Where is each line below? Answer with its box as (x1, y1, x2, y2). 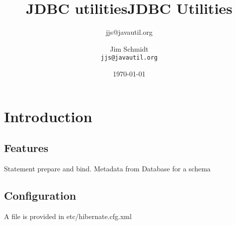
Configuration (4, 187, 77, 203)
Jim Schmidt (110, 43, 149, 54)
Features (4, 140, 49, 155)
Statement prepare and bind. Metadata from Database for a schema (4, 163, 211, 173)
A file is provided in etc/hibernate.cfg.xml (4, 211, 132, 221)
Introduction (4, 106, 92, 126)
